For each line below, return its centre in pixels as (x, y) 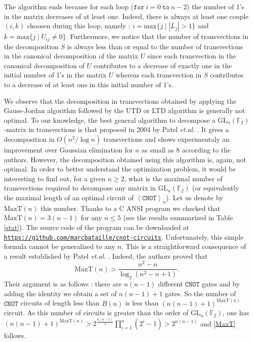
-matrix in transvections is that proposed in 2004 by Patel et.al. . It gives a (116, 129)
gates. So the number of (200, 293)
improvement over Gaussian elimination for (69, 149)
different (170, 284)
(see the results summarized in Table (178, 218)
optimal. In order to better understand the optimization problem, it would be (120, 169)
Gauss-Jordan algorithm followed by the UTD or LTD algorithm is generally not (125, 110)
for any (91, 218)
